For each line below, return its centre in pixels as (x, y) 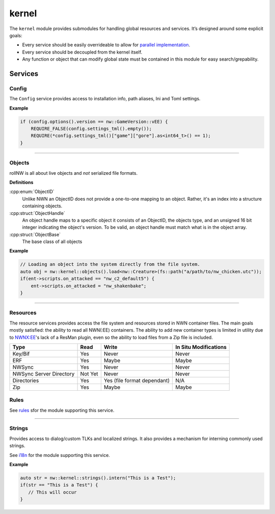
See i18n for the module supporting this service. (60, 455)
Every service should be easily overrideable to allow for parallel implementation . (106, 45)
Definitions (21, 182)
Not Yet (89, 373)
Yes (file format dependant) (137, 381)
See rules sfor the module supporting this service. (62, 410)
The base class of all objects (52, 241)
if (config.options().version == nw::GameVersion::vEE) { (94, 121)
